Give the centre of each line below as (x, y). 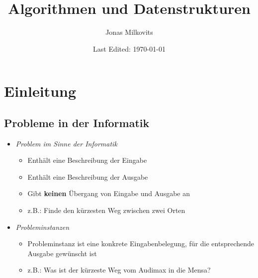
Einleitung (40, 91)
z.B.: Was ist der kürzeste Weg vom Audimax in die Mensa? (119, 270)
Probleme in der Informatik (77, 122)
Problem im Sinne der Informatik (66, 143)
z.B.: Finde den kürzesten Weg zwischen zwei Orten (106, 210)
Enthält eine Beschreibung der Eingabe (87, 160)
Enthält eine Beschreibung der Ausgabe (88, 176)
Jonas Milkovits (129, 32)
